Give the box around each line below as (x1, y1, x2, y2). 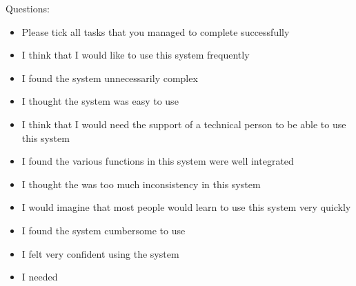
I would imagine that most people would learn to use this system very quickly (21, 200, 351, 214)
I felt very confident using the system (21, 246, 179, 261)
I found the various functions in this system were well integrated (21, 154, 294, 168)
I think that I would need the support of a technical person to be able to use (21, 116, 346, 131)
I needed (21, 269, 58, 284)
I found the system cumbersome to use (21, 223, 186, 237)
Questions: (6, 1, 50, 15)
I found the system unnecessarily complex (21, 70, 198, 85)
